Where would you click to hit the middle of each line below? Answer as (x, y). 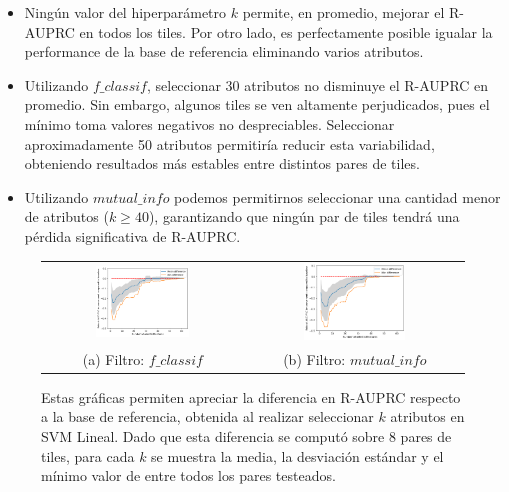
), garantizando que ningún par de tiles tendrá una (304, 216)
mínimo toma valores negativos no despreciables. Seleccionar (209, 123)
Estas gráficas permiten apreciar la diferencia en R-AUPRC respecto (251, 396)
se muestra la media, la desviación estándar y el (297, 455)
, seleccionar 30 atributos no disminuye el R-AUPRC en (317, 84)
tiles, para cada (88, 455)
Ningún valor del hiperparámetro (125, 12)
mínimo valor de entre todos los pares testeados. (188, 475)
